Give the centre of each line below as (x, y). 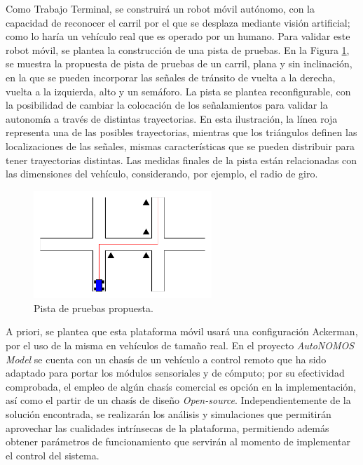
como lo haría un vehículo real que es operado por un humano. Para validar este (178, 36)
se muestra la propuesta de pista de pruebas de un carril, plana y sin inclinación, (179, 63)
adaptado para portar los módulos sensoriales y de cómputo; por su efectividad (175, 373)
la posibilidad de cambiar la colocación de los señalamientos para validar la (167, 105)
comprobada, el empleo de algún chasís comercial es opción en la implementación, (181, 386)
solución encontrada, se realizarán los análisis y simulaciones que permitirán (169, 414)
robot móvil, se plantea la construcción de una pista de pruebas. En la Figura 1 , (178, 49)
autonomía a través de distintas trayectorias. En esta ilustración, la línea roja (172, 118)
